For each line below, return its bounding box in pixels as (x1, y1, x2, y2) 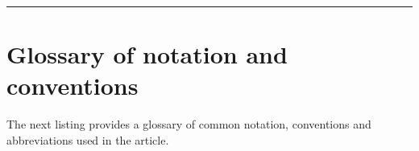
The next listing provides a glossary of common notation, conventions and (6, 116, 371, 133)
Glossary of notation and (6, 38, 288, 71)
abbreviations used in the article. (6, 131, 169, 148)
